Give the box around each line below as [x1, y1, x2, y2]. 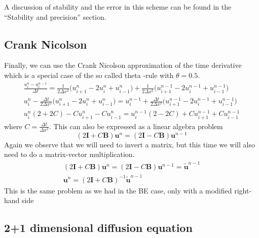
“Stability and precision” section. [4, 11, 106, 22]
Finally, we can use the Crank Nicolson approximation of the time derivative [4, 60, 242, 70]
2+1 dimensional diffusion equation [4, 220, 193, 235]
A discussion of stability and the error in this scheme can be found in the [4, 2, 232, 12]
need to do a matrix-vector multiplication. [4, 149, 135, 160]
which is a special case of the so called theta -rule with [4, 69, 174, 80]
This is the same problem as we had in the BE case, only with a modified [4, 185, 232, 195]
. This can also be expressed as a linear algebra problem [49, 121, 223, 131]
